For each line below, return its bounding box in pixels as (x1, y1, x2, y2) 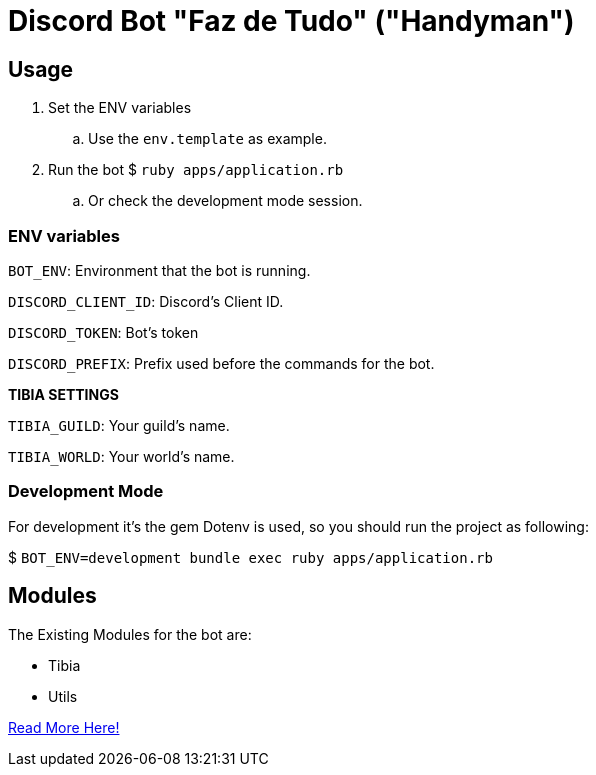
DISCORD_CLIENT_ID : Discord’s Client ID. (8, 292, 284, 310)
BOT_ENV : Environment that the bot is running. (8, 261, 311, 279)
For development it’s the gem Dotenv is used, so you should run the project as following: (8, 517, 589, 535)
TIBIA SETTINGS (8, 385, 119, 403)
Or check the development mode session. (88, 192, 363, 210)
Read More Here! (8, 718, 120, 736)
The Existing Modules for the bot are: (8, 625, 252, 643)
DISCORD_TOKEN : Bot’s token (8, 323, 199, 341)
